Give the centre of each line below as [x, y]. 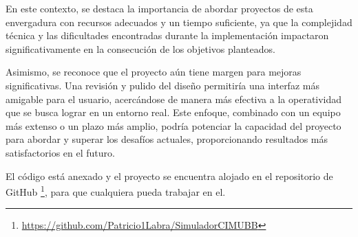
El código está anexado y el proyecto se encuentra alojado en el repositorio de [169, 176]
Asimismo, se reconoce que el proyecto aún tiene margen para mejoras [154, 72]
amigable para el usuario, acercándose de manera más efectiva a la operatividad [174, 99]
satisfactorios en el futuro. [60, 152]
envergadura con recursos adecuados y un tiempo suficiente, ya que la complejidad [179, 22]
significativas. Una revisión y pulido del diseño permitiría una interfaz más [162, 85]
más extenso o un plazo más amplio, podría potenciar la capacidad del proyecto [173, 125]
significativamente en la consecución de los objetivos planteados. [140, 48]
